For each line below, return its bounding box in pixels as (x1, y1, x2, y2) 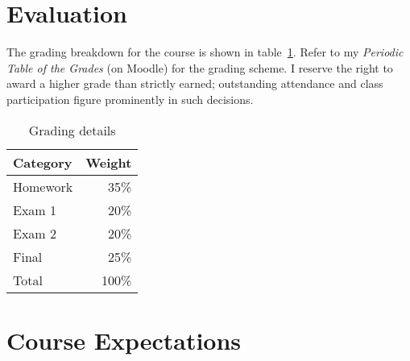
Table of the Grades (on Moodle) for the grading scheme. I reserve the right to (6, 59, 393, 76)
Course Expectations (6, 323, 242, 356)
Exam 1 (13, 200, 57, 219)
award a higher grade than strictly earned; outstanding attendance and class (6, 75, 383, 92)
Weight (85, 152, 132, 172)
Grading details (28, 120, 116, 139)
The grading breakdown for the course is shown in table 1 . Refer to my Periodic (6, 44, 404, 60)
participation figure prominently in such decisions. (6, 90, 254, 107)
